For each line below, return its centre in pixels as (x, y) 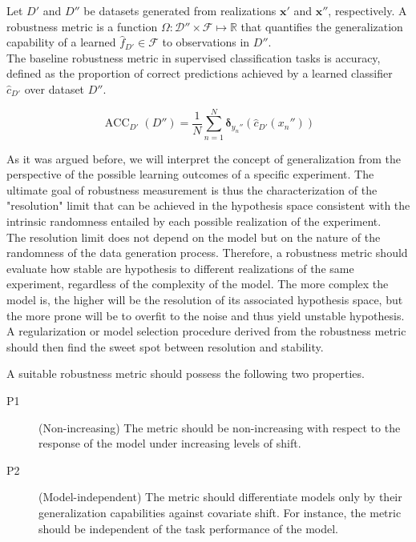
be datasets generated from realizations (180, 10)
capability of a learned (61, 42)
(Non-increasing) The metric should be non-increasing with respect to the (220, 427)
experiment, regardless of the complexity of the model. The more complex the (198, 284)
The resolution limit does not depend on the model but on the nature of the (194, 237)
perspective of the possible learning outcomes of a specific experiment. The (190, 174)
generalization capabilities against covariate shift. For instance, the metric (220, 512)
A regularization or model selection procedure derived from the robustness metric (206, 331)
